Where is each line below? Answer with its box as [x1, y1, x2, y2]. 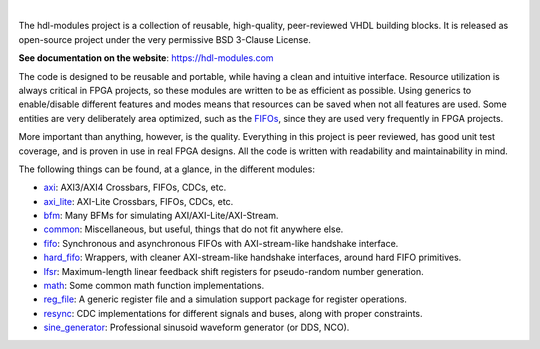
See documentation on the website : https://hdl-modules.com [18, 52, 274, 64]
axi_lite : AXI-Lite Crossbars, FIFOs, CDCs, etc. [43, 195, 234, 207]
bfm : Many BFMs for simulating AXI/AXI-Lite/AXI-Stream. [43, 210, 279, 222]
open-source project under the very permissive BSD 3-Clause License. [18, 33, 312, 45]
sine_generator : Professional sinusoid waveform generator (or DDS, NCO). [43, 321, 350, 334]
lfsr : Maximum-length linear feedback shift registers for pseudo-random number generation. [43, 265, 424, 277]
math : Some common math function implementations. [43, 280, 265, 292]
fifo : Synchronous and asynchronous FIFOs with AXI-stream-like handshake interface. [43, 237, 399, 249]
